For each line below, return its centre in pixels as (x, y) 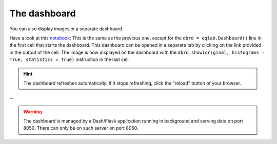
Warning (33, 111)
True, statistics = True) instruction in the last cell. (70, 59)
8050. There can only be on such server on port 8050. (81, 128)
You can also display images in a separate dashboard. (66, 29)
